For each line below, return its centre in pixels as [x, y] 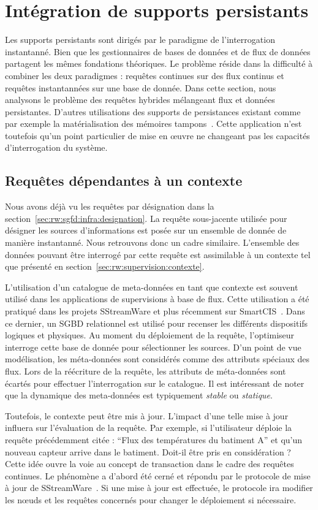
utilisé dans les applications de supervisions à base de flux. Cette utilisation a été [157, 299]
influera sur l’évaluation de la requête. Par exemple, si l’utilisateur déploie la [149, 428]
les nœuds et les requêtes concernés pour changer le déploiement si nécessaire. [151, 499]
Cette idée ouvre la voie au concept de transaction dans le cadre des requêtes [150, 464]
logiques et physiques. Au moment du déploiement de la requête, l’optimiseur [150, 335]
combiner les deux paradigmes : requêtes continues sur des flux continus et [145, 75]
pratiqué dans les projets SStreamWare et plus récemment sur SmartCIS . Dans [155, 311]
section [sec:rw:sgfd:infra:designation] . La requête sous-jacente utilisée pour [146, 218]
